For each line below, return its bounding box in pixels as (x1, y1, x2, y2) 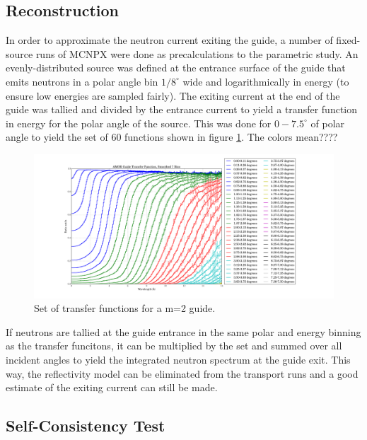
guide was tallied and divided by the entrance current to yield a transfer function (6, 102, 357, 117)
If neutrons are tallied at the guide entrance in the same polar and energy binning (6, 324, 361, 339)
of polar (310, 115, 345, 130)
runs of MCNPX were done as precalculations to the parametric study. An (35, 46, 359, 61)
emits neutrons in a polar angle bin (6, 74, 158, 88)
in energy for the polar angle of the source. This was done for (6, 115, 272, 130)
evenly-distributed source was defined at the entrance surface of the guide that (6, 60, 346, 75)
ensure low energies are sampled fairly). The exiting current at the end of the (6, 88, 340, 103)
